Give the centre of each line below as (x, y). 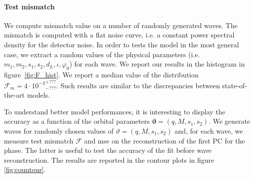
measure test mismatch (39, 140)
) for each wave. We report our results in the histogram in (157, 64)
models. (39, 95)
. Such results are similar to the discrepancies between (138, 85)
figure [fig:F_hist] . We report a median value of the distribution (101, 74)
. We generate (230, 121)
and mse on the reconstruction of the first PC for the (165, 140)
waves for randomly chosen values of (59, 130)
